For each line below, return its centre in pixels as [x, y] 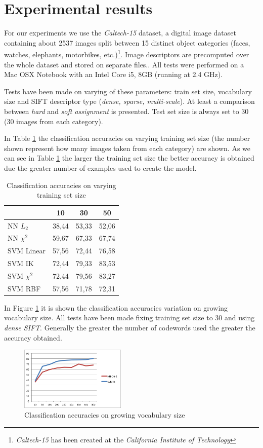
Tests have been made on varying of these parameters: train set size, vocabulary [128, 91]
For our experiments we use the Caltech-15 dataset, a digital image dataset [120, 33]
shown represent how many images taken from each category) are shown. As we [127, 148]
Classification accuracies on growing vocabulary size [105, 415]
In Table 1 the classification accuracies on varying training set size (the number [127, 138]
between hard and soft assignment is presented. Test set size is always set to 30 [126, 111]
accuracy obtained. [33, 337]
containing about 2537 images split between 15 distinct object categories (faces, [127, 42]
